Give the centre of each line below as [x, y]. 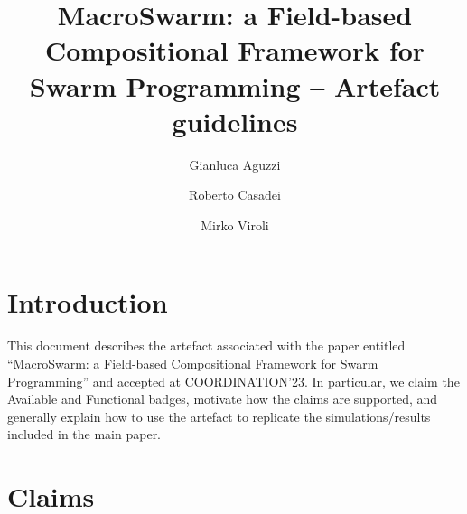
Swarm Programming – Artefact [235, 85]
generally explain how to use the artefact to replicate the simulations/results [219, 416]
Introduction [88, 302]
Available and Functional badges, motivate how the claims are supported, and [223, 399]
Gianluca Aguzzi [235, 164]
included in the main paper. [84, 434]
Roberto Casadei [235, 195]
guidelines [235, 121]
